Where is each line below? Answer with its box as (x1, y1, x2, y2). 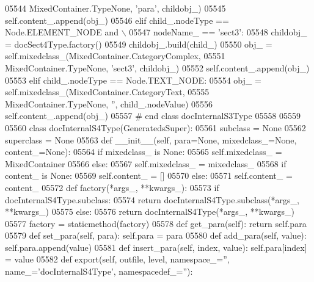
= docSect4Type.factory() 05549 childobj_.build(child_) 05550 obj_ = (5, 37, 272, 50)
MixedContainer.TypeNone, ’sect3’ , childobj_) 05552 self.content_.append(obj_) (5, 61, 310, 74)
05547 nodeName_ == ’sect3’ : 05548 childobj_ (129, 26, 307, 38)
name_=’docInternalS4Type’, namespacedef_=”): (5, 265, 193, 278)
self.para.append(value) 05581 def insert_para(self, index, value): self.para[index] (5, 240, 307, 253)
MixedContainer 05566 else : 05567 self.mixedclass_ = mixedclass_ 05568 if (5, 157, 287, 170)
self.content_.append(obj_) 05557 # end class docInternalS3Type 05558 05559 (5, 109, 301, 122)
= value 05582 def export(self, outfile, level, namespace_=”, (5, 253, 230, 266)
